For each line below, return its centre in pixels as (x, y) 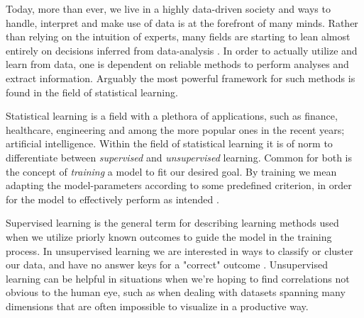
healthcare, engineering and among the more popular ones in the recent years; (175, 129)
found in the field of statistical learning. (92, 92)
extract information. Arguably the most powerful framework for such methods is (181, 78)
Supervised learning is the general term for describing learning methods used (172, 223)
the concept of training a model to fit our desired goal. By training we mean (171, 171)
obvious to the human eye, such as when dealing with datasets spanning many (176, 292)
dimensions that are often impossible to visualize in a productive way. (157, 306)
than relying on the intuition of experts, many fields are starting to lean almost (178, 36)
